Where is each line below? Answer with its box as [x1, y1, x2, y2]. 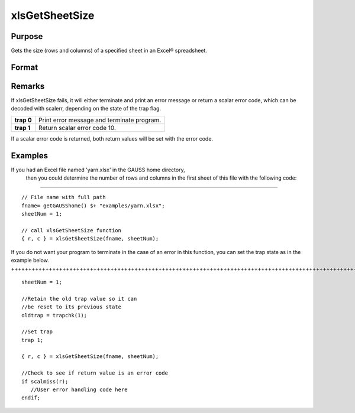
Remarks [11, 81, 45, 91]
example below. [11, 257, 50, 264]
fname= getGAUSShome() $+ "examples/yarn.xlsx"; [21, 202, 165, 209]
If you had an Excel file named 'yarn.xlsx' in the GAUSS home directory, [11, 166, 186, 173]
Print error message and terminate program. [38, 116, 162, 124]
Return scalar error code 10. [38, 123, 117, 132]
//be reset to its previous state [21, 304, 121, 310]
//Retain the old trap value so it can [21, 295, 137, 302]
